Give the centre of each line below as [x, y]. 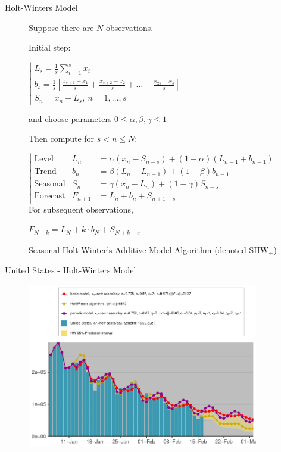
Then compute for [62, 138]
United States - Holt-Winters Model [71, 270]
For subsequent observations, [81, 209]
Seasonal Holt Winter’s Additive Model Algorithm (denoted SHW [149, 249]
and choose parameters [70, 118]
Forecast [50, 196]
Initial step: [50, 47]
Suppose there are [61, 27]
